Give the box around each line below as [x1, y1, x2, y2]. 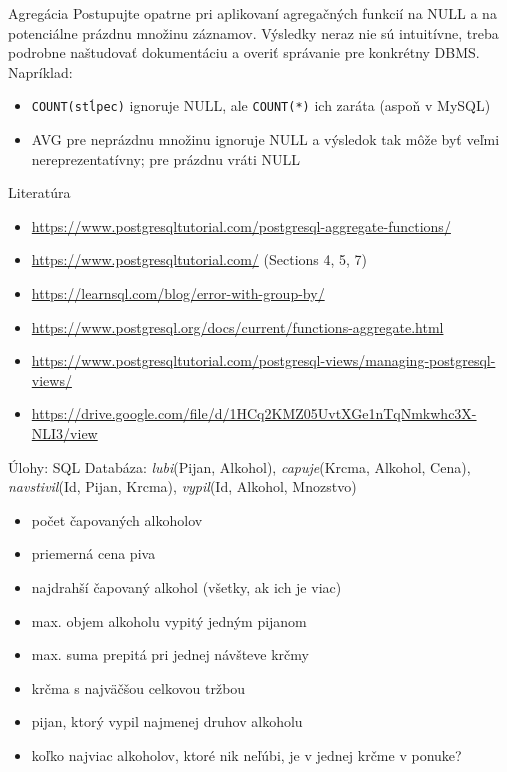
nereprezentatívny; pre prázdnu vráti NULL [31, 148, 300, 169]
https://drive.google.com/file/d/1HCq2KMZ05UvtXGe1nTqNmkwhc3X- [31, 403, 477, 424]
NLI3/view [31, 422, 98, 443]
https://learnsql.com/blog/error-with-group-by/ [31, 283, 325, 303]
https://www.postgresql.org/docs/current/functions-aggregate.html [31, 316, 444, 337]
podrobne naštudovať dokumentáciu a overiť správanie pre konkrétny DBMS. [8, 42, 480, 63]
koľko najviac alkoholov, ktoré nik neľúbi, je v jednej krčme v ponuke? [31, 744, 462, 765]
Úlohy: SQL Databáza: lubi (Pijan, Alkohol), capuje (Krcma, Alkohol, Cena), [8, 456, 471, 477]
